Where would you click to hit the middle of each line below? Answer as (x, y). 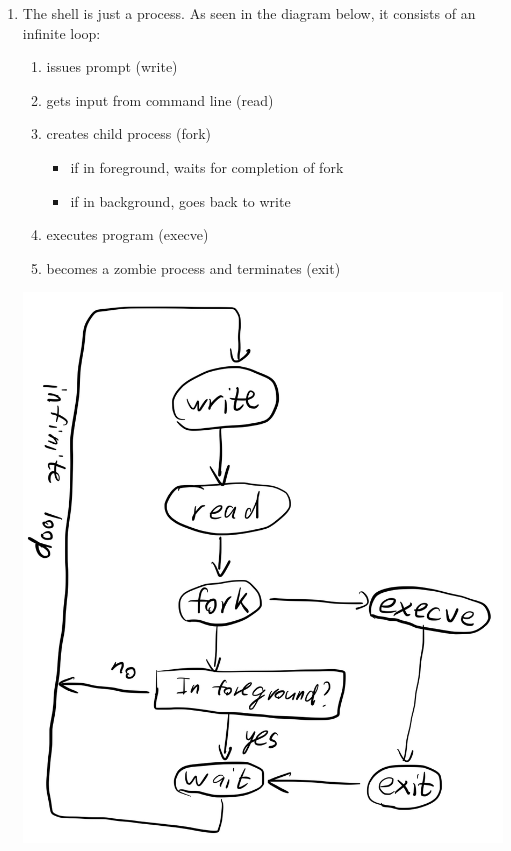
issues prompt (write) (112, 66)
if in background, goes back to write (180, 200)
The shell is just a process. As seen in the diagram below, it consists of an (249, 13)
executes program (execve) (127, 234)
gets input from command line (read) (160, 99)
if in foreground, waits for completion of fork (207, 166)
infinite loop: (61, 32)
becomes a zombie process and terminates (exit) (193, 267)
